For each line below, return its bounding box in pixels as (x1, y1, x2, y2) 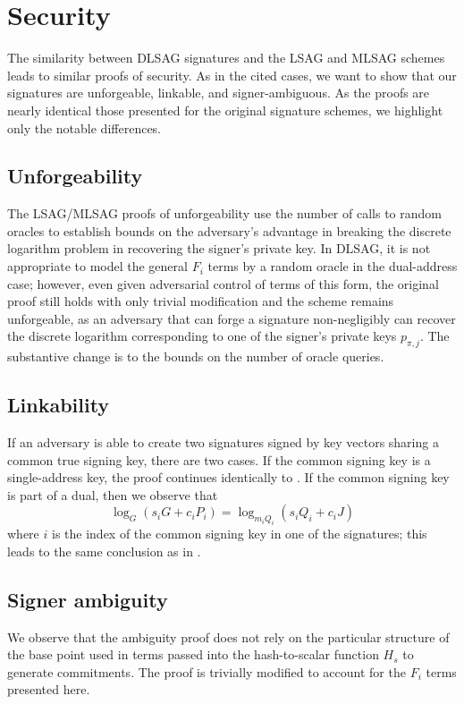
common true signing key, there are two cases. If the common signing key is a (7, 450, 431, 469)
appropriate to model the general (7, 257, 188, 276)
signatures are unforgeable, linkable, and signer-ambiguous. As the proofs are (7, 83, 430, 102)
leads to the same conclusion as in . (7, 541, 201, 560)
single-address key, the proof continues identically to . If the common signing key (7, 468, 450, 487)
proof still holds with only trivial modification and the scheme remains (7, 292, 394, 310)
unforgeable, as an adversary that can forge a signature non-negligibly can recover (7, 309, 456, 327)
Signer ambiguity (7, 585, 168, 613)
